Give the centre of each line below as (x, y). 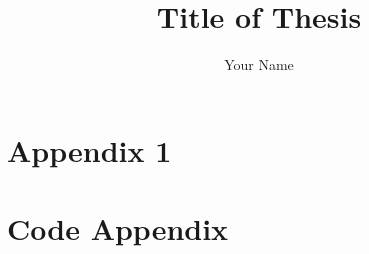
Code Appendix (118, 228)
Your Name (259, 64)
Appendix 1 (89, 149)
